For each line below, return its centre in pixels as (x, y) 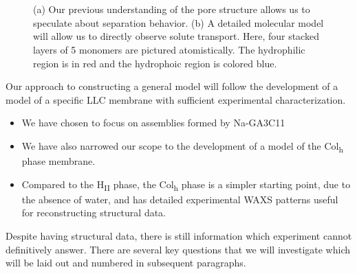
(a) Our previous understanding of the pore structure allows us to (172, 9)
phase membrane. (58, 161)
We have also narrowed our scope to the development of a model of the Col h (182, 146)
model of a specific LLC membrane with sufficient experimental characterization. (176, 99)
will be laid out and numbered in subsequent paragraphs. (126, 263)
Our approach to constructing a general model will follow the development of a (172, 86)
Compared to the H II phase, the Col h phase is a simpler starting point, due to (186, 185)
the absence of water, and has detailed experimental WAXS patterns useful (180, 199)
